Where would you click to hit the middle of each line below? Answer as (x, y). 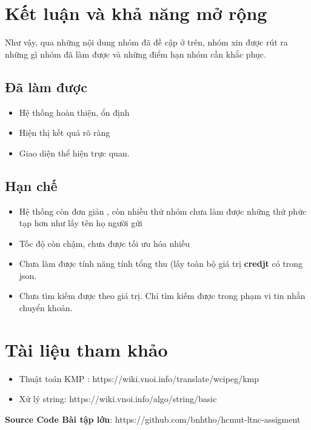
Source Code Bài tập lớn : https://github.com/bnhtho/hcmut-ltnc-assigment (153, 419)
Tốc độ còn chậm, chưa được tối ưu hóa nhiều (104, 243)
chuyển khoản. (46, 308)
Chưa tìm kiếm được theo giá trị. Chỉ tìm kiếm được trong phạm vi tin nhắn (162, 296)
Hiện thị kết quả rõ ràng (65, 133)
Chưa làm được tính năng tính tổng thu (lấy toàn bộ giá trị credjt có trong (161, 264)
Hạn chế (31, 185)
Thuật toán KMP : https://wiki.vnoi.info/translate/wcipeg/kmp (139, 378)
